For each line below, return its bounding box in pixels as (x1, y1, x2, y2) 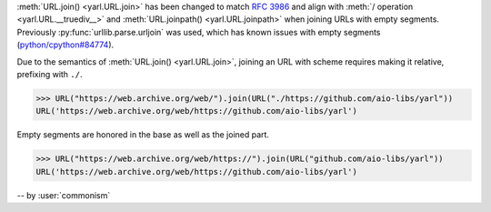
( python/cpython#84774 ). (16, 39, 115, 50)
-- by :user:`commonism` (16, 189, 111, 200)
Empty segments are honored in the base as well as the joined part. (16, 129, 270, 140)
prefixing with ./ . (16, 68, 83, 79)
